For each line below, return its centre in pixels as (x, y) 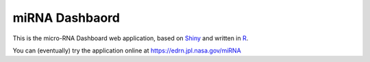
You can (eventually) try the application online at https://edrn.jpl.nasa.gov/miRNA (127, 50)
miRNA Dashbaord (66, 18)
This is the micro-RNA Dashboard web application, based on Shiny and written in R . (131, 38)
